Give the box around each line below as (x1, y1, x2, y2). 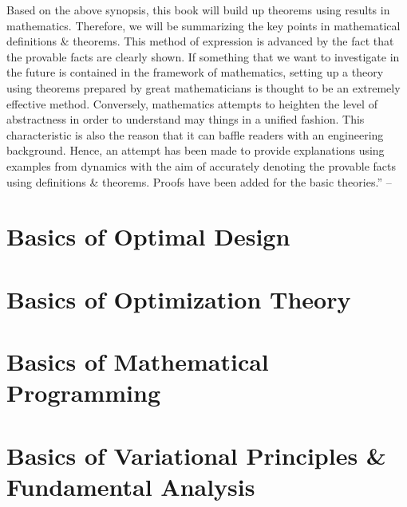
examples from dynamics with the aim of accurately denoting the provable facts (6, 157, 396, 174)
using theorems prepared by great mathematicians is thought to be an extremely (6, 79, 401, 96)
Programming (6, 376, 160, 409)
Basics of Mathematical (6, 345, 269, 378)
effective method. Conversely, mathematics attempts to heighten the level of (6, 95, 377, 112)
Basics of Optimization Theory (6, 282, 351, 315)
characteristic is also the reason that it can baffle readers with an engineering (6, 126, 384, 143)
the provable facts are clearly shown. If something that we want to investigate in (6, 48, 400, 65)
